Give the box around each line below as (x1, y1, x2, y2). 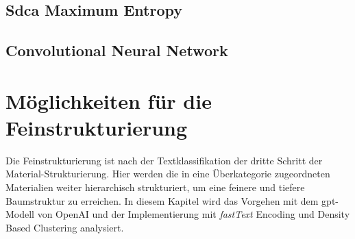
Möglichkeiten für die (5, 86, 212, 114)
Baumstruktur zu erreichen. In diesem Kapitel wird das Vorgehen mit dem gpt (5, 193, 336, 207)
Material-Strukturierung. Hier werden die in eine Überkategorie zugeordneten (5, 166, 330, 181)
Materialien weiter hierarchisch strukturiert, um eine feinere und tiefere (5, 180, 305, 194)
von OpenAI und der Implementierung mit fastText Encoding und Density (37, 207, 350, 221)
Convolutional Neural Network (5, 40, 228, 61)
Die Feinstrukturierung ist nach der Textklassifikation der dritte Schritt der (5, 153, 323, 167)
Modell (5, 207, 35, 221)
